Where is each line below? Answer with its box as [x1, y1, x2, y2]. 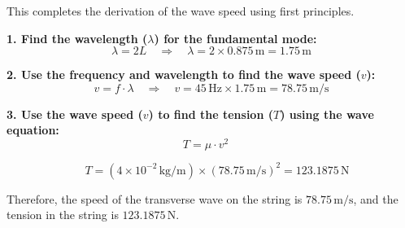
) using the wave [280, 105, 374, 122]
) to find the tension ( [148, 105, 273, 122]
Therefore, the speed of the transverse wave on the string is [7, 190, 303, 207]
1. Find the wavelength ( [7, 29, 148, 46]
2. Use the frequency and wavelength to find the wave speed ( [7, 66, 361, 83]
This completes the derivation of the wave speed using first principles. [7, 2, 355, 19]
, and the [353, 190, 398, 207]
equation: [7, 121, 59, 138]
